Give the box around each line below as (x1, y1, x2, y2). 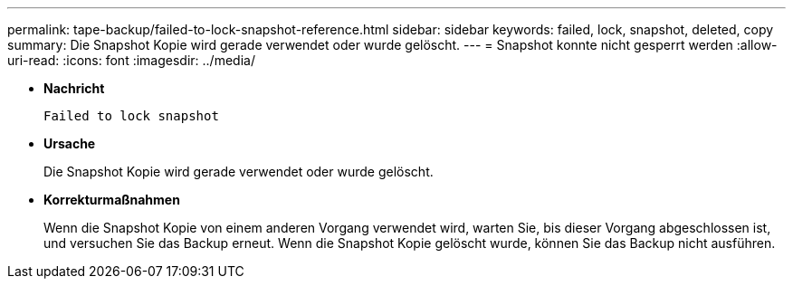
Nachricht (43, 81, 105, 96)
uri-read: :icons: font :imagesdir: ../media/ (7, 52, 255, 68)
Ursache (43, 136, 96, 151)
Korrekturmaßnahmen (43, 192, 180, 207)
